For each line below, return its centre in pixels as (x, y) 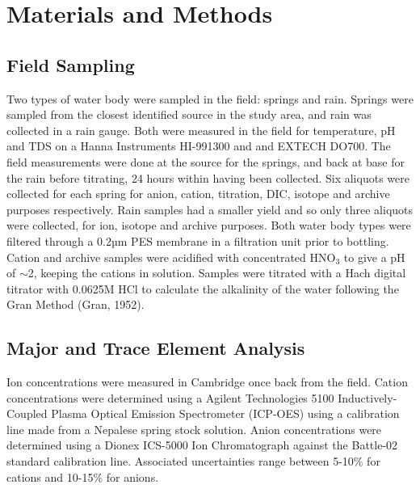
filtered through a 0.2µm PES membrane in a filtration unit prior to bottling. (198, 240)
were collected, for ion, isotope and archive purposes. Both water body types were (209, 225)
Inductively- (367, 397)
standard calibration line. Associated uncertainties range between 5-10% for (193, 461)
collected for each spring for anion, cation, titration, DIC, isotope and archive (198, 194)
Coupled (27, 413)
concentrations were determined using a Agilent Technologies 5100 (170, 397)
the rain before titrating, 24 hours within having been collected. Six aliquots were (208, 177)
